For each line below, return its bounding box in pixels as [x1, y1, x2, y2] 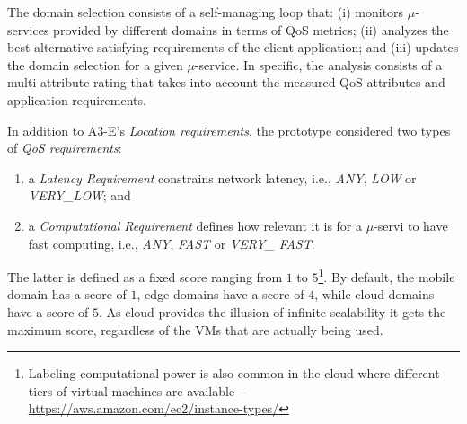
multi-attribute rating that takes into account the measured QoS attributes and [7, 73, 445, 92]
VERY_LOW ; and [28, 186, 131, 205]
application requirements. [7, 90, 146, 109]
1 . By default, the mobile [318, 265, 455, 286]
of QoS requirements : [7, 138, 122, 157]
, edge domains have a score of [137, 285, 304, 304]
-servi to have [374, 216, 448, 234]
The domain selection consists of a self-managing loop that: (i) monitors [7, 3, 404, 21]
